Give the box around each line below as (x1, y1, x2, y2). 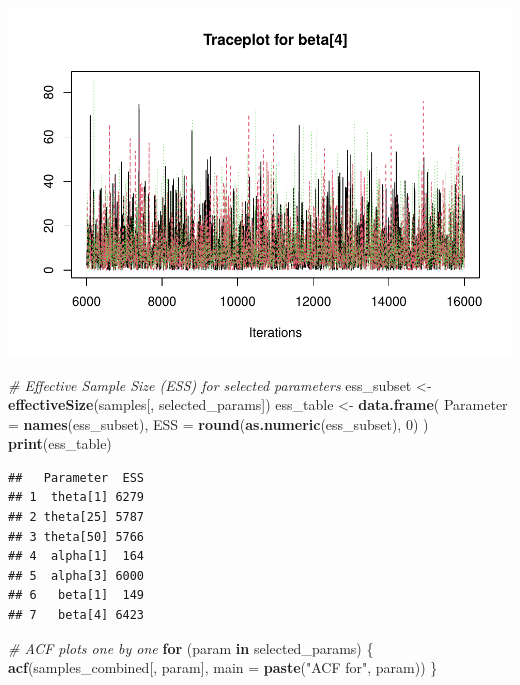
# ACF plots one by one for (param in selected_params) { (8, 637, 374, 658)
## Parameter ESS (8, 470, 145, 485)
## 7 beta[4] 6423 (8, 608, 145, 623)
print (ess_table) (8, 433, 112, 454)
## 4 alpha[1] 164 (8, 549, 145, 564)
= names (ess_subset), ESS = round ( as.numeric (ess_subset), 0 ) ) (8, 413, 429, 434)
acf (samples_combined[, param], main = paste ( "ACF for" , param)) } (8, 657, 438, 678)
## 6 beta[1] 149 (8, 588, 145, 603)
